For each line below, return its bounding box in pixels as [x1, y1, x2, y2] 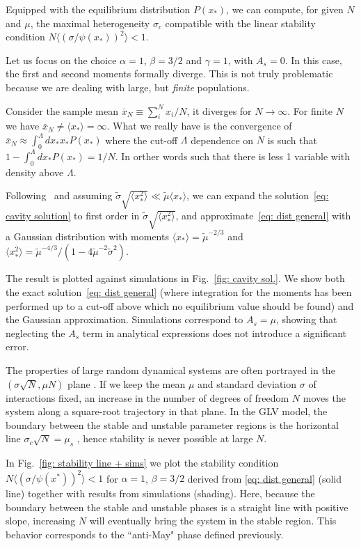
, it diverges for [186, 103, 252, 118]
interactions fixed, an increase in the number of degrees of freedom [6, 390, 289, 405]
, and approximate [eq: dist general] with [175, 208, 351, 223]
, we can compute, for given [226, 2, 344, 16]
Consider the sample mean [6, 103, 118, 118]
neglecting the [6, 325, 65, 340]
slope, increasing [6, 513, 76, 528]
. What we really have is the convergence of [106, 118, 292, 133]
